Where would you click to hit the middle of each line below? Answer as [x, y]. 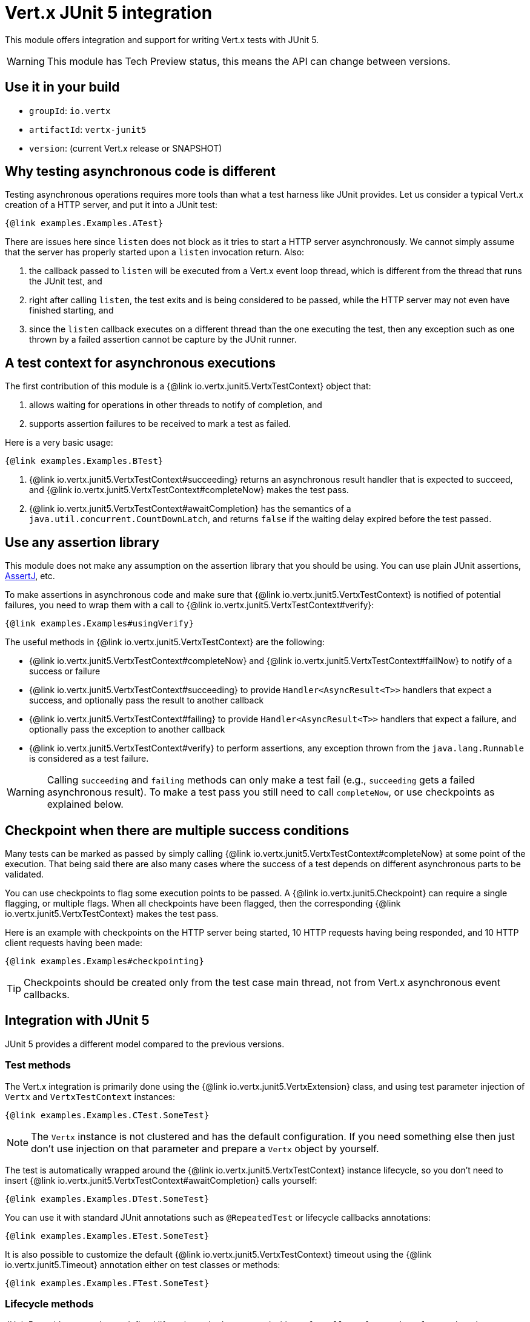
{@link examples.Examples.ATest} [84, 223]
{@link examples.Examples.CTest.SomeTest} [107, 1115]
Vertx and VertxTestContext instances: [90, 1096]
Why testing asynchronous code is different [140, 172]
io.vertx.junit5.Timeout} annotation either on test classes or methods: [143, 1264]
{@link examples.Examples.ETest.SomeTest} [107, 1236]
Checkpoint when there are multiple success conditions [177, 830]
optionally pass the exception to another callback [127, 730]
